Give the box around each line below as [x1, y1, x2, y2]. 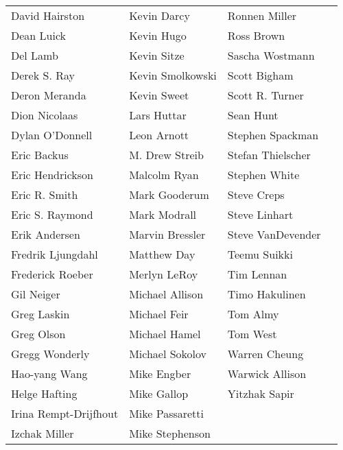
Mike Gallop [129, 386, 189, 401]
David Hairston [11, 8, 85, 23]
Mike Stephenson [129, 425, 211, 441]
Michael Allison [129, 286, 204, 302]
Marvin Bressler [129, 226, 206, 242]
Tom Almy [227, 306, 279, 322]
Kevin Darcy [129, 8, 190, 23]
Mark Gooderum [129, 187, 209, 202]
